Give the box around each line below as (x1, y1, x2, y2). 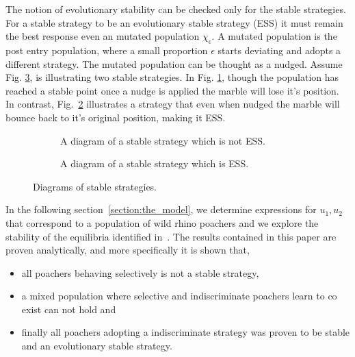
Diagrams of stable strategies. (33, 179, 157, 193)
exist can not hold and (21, 301, 116, 316)
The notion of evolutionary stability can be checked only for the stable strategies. (5, 2, 346, 16)
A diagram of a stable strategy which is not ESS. (60, 133, 265, 147)
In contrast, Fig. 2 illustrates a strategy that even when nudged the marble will (5, 97, 340, 111)
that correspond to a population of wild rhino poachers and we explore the (5, 215, 319, 230)
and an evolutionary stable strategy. (21, 338, 172, 353)
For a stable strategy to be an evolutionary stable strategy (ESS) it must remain (5, 15, 343, 29)
